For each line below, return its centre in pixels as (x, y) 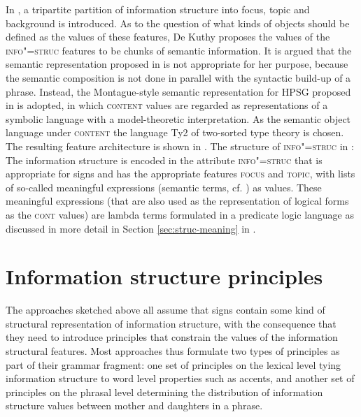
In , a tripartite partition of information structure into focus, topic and (158, 9)
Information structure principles (164, 276)
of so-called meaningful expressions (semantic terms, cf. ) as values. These (164, 187)
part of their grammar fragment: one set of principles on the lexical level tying (174, 364)
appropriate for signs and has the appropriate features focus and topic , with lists (180, 174)
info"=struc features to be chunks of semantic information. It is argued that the (179, 50)
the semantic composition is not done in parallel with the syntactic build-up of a (178, 77)
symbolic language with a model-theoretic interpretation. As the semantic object (178, 118)
